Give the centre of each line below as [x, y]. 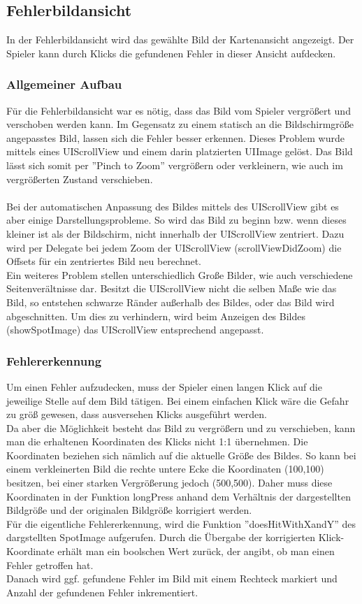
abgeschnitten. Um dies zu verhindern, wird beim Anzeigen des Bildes [156, 316]
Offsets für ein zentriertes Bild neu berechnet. [104, 261]
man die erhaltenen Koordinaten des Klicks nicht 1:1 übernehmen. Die [157, 441]
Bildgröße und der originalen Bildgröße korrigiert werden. [129, 510]
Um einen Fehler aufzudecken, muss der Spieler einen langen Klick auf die [164, 386]
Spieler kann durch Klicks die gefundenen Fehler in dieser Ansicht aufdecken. [171, 53]
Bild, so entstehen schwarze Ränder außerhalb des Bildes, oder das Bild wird [171, 302]
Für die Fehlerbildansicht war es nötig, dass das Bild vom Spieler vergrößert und [179, 110]
